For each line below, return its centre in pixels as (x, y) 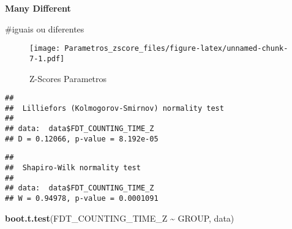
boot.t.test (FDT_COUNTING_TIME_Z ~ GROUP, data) (120, 218)
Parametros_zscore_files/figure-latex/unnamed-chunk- (176, 49)
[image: (45, 49)
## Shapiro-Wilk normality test (73, 168)
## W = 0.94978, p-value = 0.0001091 (82, 198)
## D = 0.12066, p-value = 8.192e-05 (82, 139)
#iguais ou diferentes (45, 28)
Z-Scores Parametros (68, 78)
